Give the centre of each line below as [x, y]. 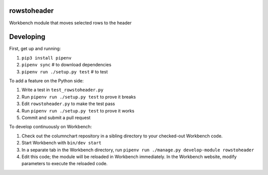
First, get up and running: [35, 49]
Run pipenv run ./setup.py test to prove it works [78, 111]
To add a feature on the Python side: [46, 81]
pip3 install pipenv [47, 58]
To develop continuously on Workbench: [50, 127]
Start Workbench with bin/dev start [62, 143]
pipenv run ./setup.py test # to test [65, 71]
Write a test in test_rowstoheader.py [63, 90]
